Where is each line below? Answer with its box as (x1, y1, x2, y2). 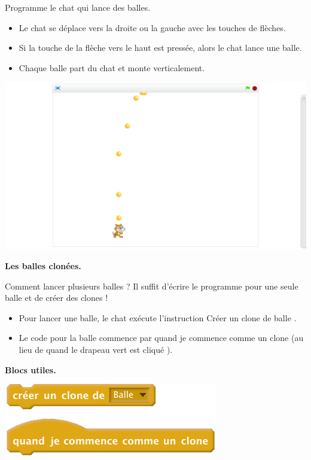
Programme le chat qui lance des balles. (5, 1, 151, 13)
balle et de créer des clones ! (5, 291, 108, 304)
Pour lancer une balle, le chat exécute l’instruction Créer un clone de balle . (19, 311, 297, 324)
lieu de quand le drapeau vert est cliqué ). (19, 343, 173, 355)
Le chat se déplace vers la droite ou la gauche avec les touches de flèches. (19, 21, 286, 33)
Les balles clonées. (5, 260, 81, 272)
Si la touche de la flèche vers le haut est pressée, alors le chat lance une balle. (19, 41, 302, 54)
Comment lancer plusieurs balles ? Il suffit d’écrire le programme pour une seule (5, 279, 298, 292)
